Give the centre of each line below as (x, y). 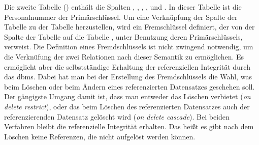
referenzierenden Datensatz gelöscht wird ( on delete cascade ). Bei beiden (117, 116)
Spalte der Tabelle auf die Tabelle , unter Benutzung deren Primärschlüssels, (123, 36)
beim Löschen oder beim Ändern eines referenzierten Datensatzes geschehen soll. (129, 86)
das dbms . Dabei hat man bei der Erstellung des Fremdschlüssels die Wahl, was (128, 77)
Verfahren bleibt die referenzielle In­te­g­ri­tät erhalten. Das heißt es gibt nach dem (129, 126)
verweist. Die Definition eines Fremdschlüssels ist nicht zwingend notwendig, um (129, 47)
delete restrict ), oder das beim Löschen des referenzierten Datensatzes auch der (127, 106)
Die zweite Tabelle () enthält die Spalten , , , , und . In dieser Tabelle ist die (123, 7)
